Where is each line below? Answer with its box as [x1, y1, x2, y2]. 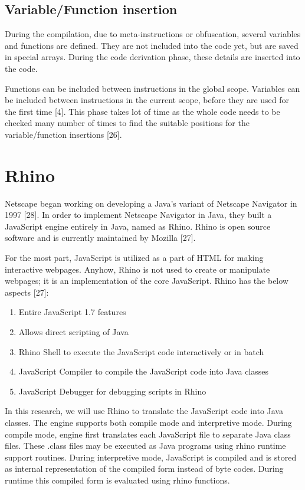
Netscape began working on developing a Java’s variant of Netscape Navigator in [5, 197, 297, 209]
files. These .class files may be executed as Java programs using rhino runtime [5, 439, 286, 452]
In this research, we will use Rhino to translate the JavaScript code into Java [5, 405, 283, 417]
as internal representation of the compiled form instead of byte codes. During [5, 462, 284, 475]
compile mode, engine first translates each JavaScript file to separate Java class [5, 428, 291, 440]
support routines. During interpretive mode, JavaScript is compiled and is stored [5, 451, 297, 463]
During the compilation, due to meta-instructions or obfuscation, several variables [5, 28, 301, 40]
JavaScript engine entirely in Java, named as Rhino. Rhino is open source [5, 220, 271, 232]
